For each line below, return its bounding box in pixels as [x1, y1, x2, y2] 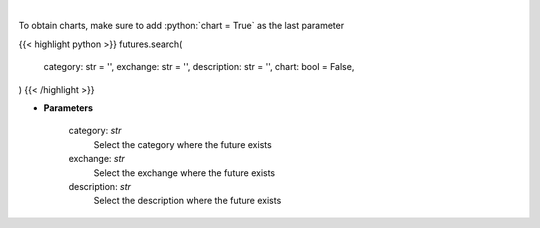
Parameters [43, 101, 94, 114]
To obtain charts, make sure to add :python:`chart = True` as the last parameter [18, 20, 345, 32]
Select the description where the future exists [93, 195, 282, 207]
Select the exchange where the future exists [93, 166, 275, 179]
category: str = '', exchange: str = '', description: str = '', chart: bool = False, [43, 61, 355, 73]
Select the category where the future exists [93, 138, 272, 150]
